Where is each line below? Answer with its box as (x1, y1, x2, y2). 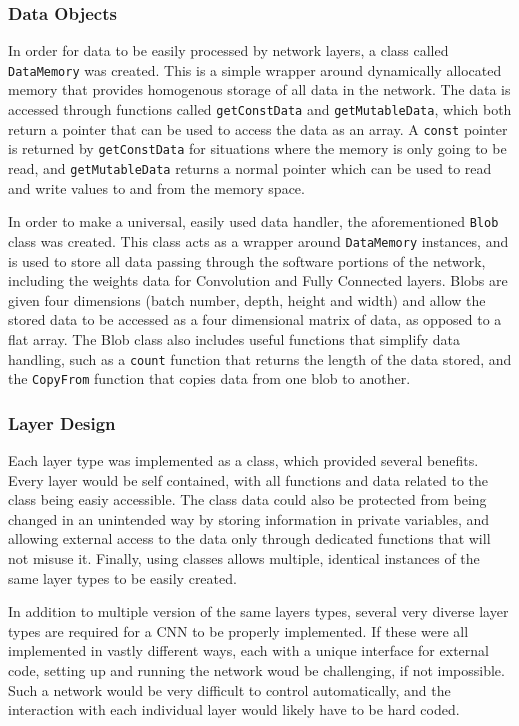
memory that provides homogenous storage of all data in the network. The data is (8, 79, 511, 100)
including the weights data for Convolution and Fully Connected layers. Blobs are (8, 270, 508, 291)
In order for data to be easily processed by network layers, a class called (8, 40, 449, 61)
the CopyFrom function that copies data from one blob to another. (8, 368, 411, 389)
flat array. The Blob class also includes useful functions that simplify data (8, 328, 460, 349)
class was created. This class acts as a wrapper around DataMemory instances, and (8, 230, 509, 251)
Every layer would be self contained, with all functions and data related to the (8, 469, 488, 490)
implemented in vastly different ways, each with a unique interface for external (8, 640, 489, 661)
